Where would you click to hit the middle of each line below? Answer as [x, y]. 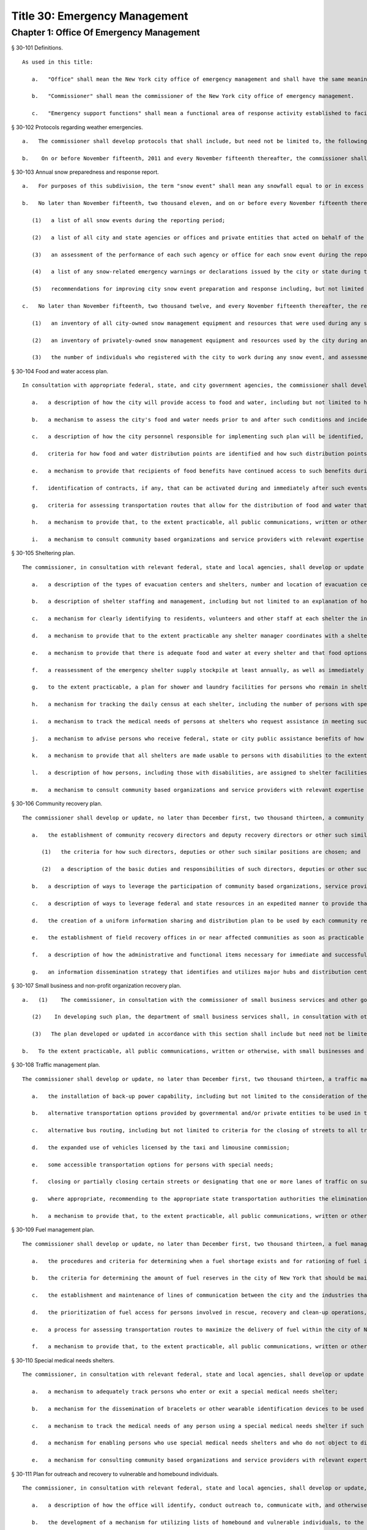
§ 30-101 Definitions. [37, 48]
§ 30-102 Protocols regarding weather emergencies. [77, 127]
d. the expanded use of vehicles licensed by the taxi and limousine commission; [161, 1147]
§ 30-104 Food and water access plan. [60, 371]
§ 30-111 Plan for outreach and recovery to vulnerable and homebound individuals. [115, 1474]
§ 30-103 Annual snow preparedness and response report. [85, 172]
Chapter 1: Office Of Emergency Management [106, 32]
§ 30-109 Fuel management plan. [53, 1230]
